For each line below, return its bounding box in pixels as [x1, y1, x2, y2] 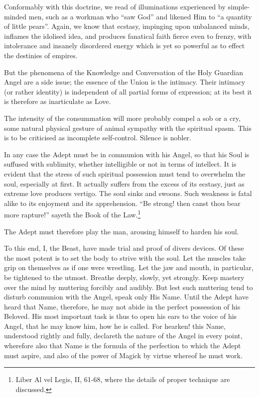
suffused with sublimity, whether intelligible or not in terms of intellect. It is [4, 159, 237, 169]
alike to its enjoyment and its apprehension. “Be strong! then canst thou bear [4, 198, 241, 208]
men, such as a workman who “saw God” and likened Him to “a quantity [28, 11, 252, 21]
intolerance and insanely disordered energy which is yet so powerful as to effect [4, 40, 245, 51]
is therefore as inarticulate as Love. [4, 96, 111, 106]
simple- [228, 1, 250, 11]
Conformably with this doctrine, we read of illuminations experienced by [4, 1, 226, 11]
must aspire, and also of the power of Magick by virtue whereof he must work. [4, 350, 243, 360]
